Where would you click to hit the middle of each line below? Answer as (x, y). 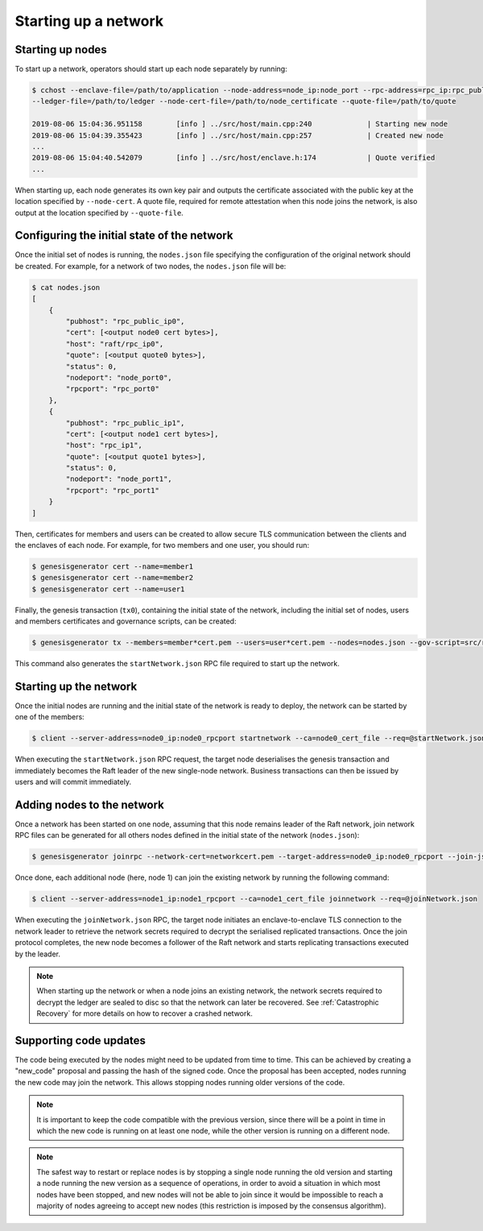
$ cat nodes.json (66, 287)
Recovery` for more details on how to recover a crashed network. (144, 1013)
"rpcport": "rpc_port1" (113, 490)
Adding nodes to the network (89, 804)
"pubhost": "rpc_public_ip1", (125, 423)
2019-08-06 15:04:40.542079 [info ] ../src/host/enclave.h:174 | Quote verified (233, 158)
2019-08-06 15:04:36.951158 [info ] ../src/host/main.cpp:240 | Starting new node (240, 124)
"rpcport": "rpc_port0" (113, 389)
